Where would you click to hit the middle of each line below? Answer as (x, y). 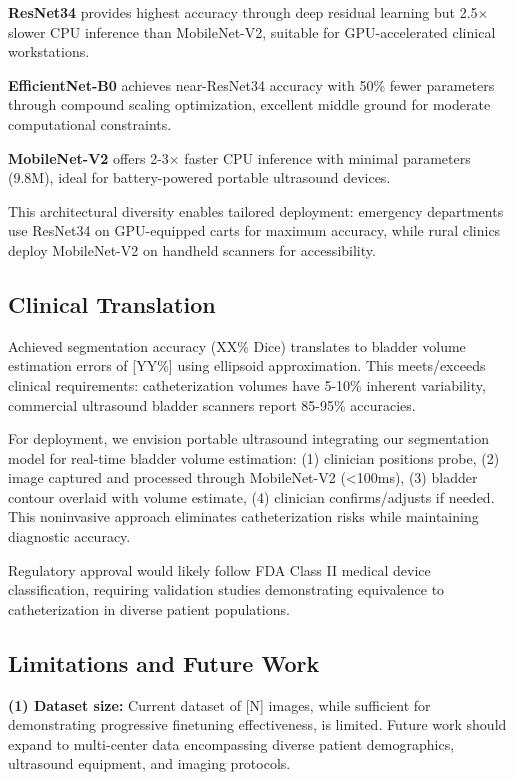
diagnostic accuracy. (69, 536)
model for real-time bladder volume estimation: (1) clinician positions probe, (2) (254, 457)
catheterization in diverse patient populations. (149, 608)
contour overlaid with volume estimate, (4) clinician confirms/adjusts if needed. (251, 496)
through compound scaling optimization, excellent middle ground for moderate (249, 104)
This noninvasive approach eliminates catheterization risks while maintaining (243, 516)
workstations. (49, 51)
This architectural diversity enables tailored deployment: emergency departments (256, 210)
